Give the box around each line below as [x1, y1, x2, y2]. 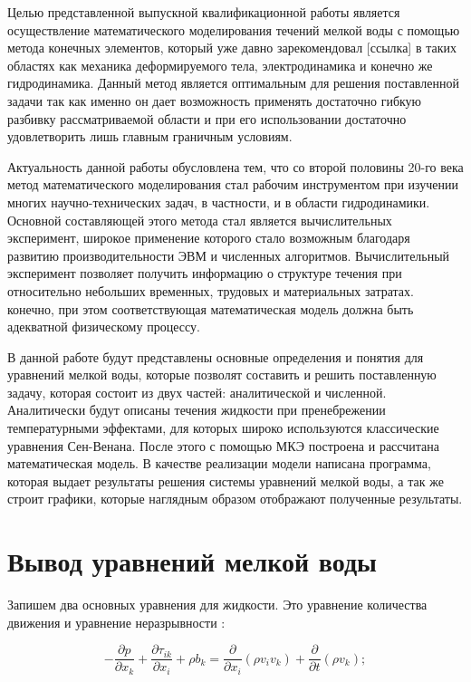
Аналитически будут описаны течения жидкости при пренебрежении [7, 400, 386, 419]
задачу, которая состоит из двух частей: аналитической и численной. [7, 382, 387, 401]
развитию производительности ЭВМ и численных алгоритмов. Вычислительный [7, 245, 450, 264]
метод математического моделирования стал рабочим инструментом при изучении [7, 175, 459, 194]
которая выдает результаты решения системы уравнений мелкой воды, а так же [7, 471, 444, 490]
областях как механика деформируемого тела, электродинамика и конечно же [7, 55, 433, 74]
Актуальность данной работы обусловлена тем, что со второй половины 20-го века [7, 157, 464, 176]
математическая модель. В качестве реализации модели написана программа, [7, 454, 431, 473]
